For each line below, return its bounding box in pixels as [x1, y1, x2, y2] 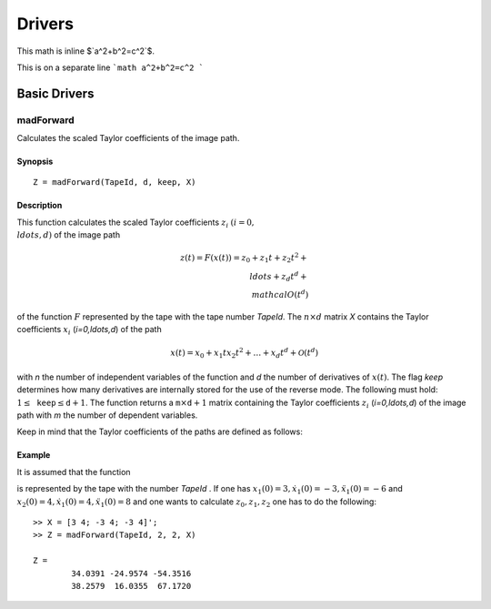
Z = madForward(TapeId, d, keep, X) [33, 178, 196, 188]
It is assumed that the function [16, 466, 131, 477]
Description [16, 200, 63, 211]
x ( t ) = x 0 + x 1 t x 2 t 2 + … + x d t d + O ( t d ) [169, 346, 319, 360]
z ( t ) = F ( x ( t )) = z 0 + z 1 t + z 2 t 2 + [180, 251, 308, 265]
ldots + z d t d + [249, 269, 308, 284]
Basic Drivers [16, 86, 95, 101]
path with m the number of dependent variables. [16, 410, 198, 421]
